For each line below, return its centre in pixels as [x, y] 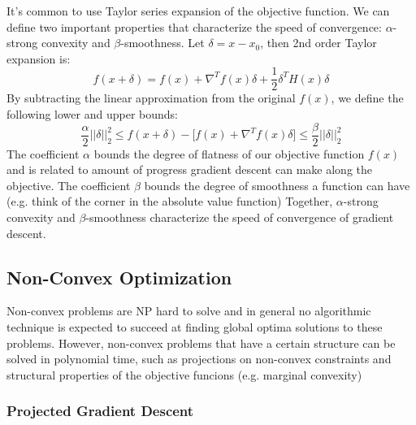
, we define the [367, 98]
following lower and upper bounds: [92, 114]
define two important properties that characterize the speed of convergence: [194, 26]
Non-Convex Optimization [119, 277]
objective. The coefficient [69, 185]
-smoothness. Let [162, 43]
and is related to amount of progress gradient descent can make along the [189, 169]
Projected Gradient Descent [100, 411]
